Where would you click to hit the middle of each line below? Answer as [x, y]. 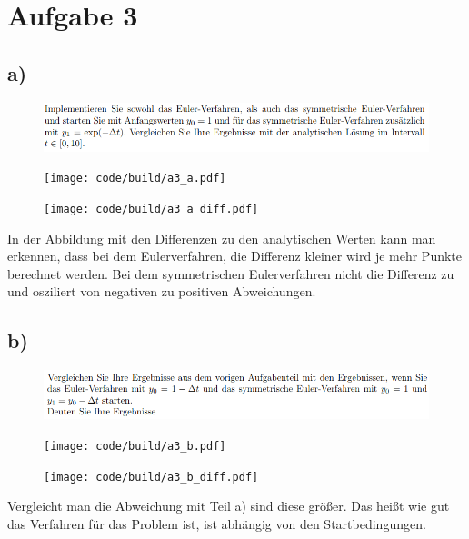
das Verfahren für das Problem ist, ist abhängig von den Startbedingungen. [217, 523]
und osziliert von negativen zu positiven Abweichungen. [162, 291]
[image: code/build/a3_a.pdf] [135, 179]
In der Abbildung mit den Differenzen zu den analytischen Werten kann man [222, 238]
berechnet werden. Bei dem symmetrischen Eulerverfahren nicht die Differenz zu [231, 273]
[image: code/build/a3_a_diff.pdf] [151, 209]
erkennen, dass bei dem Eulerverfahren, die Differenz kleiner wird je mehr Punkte [235, 256]
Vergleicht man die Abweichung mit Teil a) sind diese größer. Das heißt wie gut [229, 506]
